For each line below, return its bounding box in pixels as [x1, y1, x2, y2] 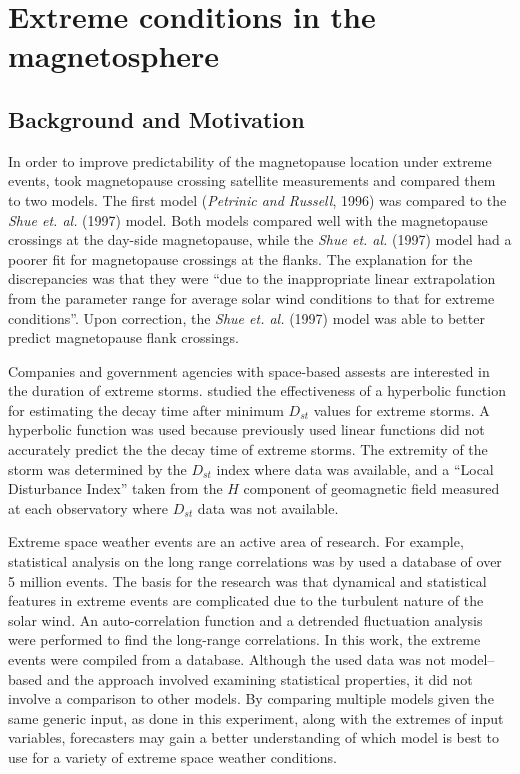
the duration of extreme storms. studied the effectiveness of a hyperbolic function [8, 380, 506, 401]
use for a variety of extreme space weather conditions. [8, 746, 337, 767]
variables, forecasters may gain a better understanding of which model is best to [8, 727, 500, 748]
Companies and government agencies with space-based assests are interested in [8, 360, 490, 381]
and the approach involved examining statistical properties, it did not [46, 668, 473, 689]
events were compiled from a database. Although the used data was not [8, 649, 446, 670]
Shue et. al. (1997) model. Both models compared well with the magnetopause [8, 209, 488, 230]
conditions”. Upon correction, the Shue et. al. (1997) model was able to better [8, 307, 485, 328]
